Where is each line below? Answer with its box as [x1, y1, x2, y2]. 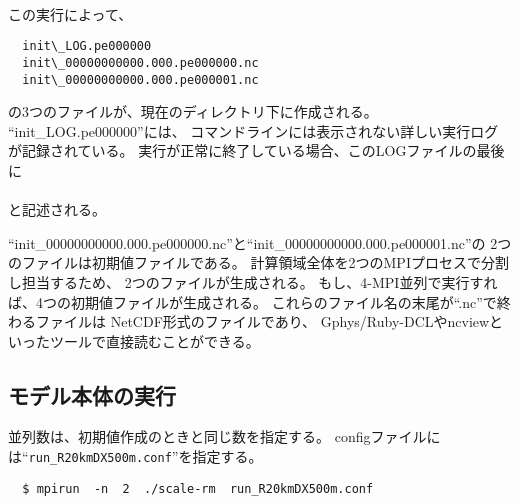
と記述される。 [8, 199, 106, 220]
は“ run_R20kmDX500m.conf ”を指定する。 [8, 446, 263, 467]
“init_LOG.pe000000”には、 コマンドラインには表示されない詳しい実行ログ [8, 120, 499, 141]
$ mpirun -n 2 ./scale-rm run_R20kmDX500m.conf [22, 481, 374, 496]
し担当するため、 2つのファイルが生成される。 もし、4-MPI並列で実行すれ [8, 271, 498, 292]
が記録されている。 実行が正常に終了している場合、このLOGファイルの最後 [8, 140, 505, 161]
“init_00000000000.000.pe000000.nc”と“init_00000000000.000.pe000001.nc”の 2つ [8, 232, 512, 253]
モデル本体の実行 [8, 379, 176, 410]
